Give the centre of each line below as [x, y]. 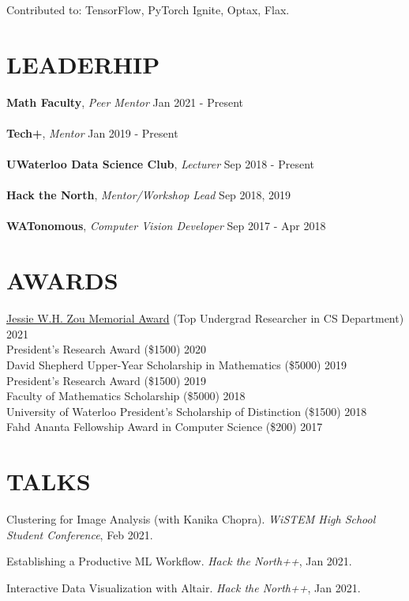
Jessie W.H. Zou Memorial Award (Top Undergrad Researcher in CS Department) [205, 318]
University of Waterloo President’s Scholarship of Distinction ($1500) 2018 [187, 411]
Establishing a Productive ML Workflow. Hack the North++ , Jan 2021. [179, 561]
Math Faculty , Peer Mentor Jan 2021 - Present [125, 102]
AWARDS [62, 280]
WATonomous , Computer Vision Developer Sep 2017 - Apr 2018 [166, 226]
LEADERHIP [83, 64]
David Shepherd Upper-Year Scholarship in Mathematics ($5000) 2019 [177, 364]
